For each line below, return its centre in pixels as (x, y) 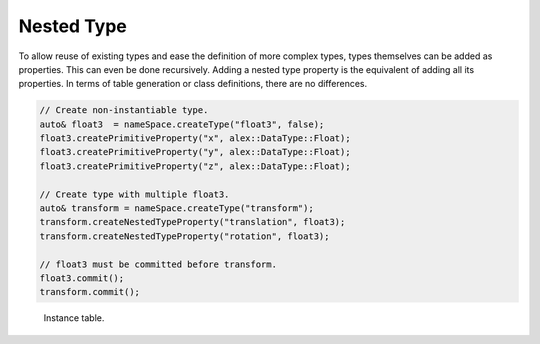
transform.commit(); (89, 292)
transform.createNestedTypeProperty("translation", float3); (192, 222)
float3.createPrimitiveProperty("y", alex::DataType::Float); (195, 152)
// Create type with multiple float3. (134, 194)
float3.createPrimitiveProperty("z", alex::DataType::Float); (195, 166)
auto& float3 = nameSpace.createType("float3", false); (182, 124)
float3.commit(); (82, 278)
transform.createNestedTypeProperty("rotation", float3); (184, 236)
